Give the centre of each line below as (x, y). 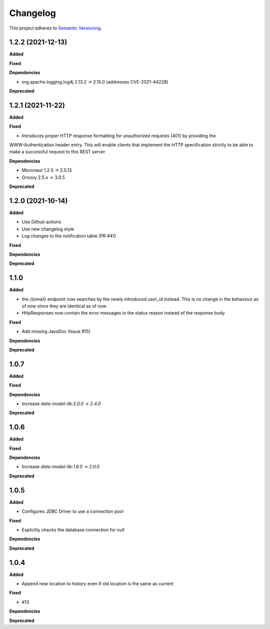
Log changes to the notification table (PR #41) (69, 236)
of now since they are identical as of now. (64, 306)
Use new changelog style (48, 229)
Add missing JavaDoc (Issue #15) (56, 332)
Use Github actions (41, 222)
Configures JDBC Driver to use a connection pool (72, 511)
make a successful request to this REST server (57, 152)
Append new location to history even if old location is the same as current (97, 584)
